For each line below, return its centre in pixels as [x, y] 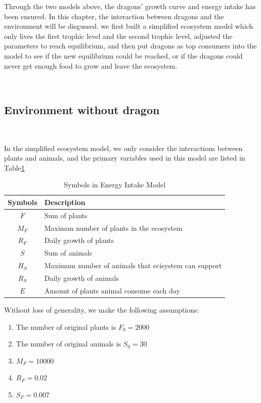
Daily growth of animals [82, 278]
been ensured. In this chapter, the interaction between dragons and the [114, 16]
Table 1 [14, 167]
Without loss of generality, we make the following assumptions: [102, 309]
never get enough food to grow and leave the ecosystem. [91, 65]
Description [65, 202]
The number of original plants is [66, 326]
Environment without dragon [82, 110]
